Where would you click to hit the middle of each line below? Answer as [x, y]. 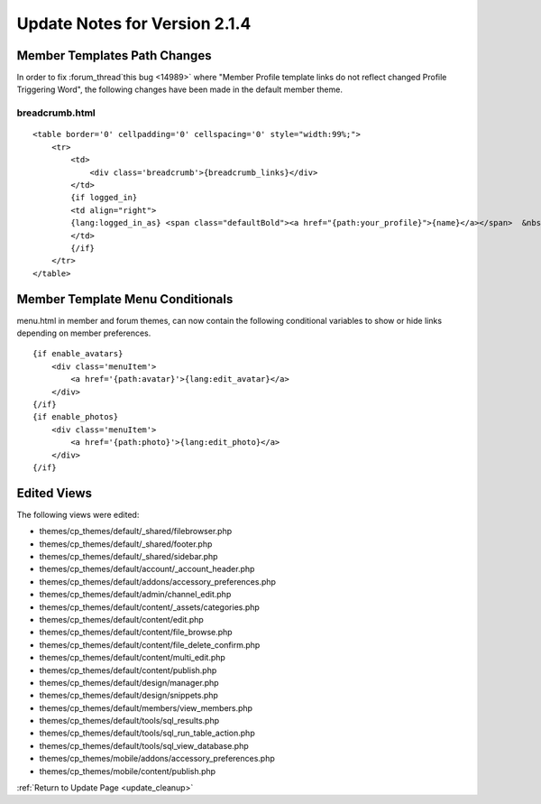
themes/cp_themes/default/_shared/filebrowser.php [136, 531]
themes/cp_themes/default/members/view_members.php [146, 707]
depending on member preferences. [84, 333]
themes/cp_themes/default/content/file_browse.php [136, 633]
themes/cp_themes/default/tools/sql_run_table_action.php [147, 733]
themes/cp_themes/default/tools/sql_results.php [129, 721]
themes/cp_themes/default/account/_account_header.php [147, 569]
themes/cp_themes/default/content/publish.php [128, 670]
